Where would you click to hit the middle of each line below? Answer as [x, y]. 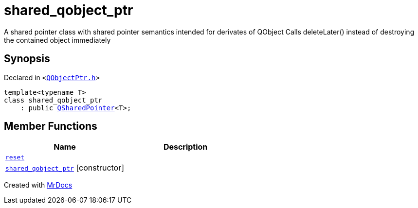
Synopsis [27, 59]
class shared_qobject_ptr [53, 100]
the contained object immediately [57, 40]
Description [185, 147]
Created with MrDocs [38, 185]
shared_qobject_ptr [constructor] [65, 168]
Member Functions [51, 126]
